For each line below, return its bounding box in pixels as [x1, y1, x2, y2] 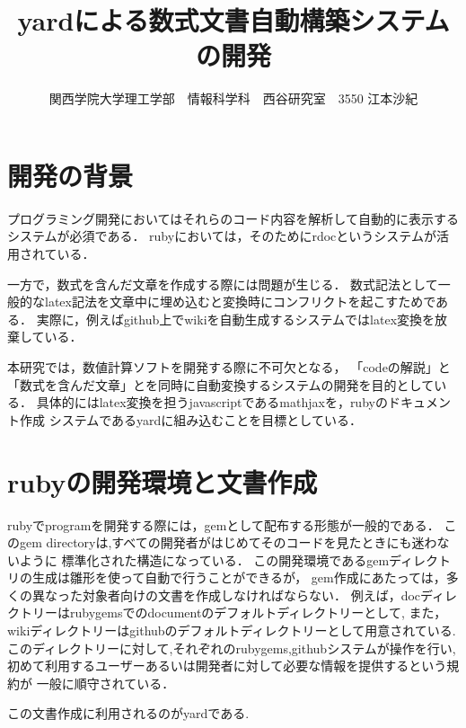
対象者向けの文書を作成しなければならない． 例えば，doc [82, 585, 421, 604]
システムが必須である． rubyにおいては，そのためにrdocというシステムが [7, 226, 436, 245]
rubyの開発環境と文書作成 [7, 463, 318, 500]
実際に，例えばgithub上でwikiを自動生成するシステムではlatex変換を [36, 309, 435, 328]
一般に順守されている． [36, 673, 175, 692]
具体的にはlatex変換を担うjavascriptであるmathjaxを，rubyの [36, 393, 388, 412]
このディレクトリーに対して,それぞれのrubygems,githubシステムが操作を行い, [7, 638, 456, 657]
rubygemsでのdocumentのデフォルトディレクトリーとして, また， [69, 603, 447, 622]
